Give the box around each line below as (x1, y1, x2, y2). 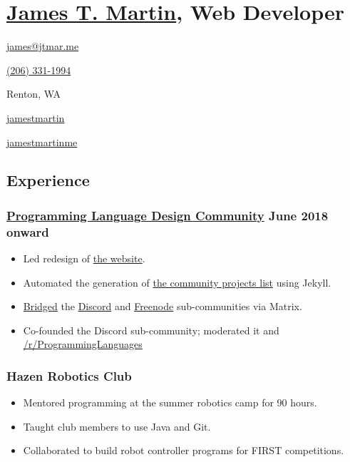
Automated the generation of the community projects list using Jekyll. (23, 274, 331, 289)
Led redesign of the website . (23, 251, 145, 266)
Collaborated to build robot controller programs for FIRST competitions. (23, 443, 344, 458)
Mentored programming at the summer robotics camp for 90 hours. (23, 395, 317, 410)
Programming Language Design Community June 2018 (6, 206, 329, 224)
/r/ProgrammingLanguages (23, 337, 143, 351)
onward (6, 222, 49, 240)
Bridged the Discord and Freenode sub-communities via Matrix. (23, 299, 302, 314)
